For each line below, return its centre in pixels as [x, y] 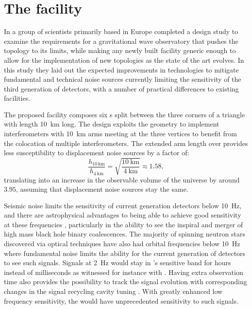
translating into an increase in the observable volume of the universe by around [122, 179]
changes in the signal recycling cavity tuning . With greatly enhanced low [113, 291]
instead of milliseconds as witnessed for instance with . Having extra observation [124, 272]
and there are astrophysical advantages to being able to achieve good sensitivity [123, 215]
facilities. [17, 98]
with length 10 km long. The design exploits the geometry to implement [112, 124]
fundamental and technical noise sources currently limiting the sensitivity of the [123, 79]
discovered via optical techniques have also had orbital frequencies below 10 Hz [122, 244]
